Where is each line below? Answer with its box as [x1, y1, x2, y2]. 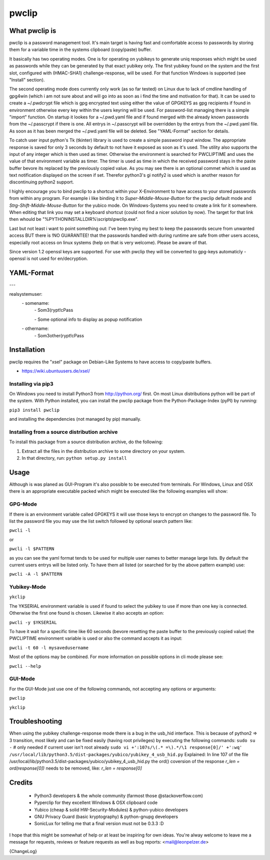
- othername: [21, 325, 49, 332]
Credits [9, 779, 33, 787]
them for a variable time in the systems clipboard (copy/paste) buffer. [9, 46, 152, 52]
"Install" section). [9, 77, 45, 83]
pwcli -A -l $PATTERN [9, 571, 62, 577]
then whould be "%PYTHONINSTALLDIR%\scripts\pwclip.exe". [9, 216, 138, 222]
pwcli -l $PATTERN [9, 546, 54, 552]
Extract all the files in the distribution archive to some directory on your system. [21, 448, 185, 454]
